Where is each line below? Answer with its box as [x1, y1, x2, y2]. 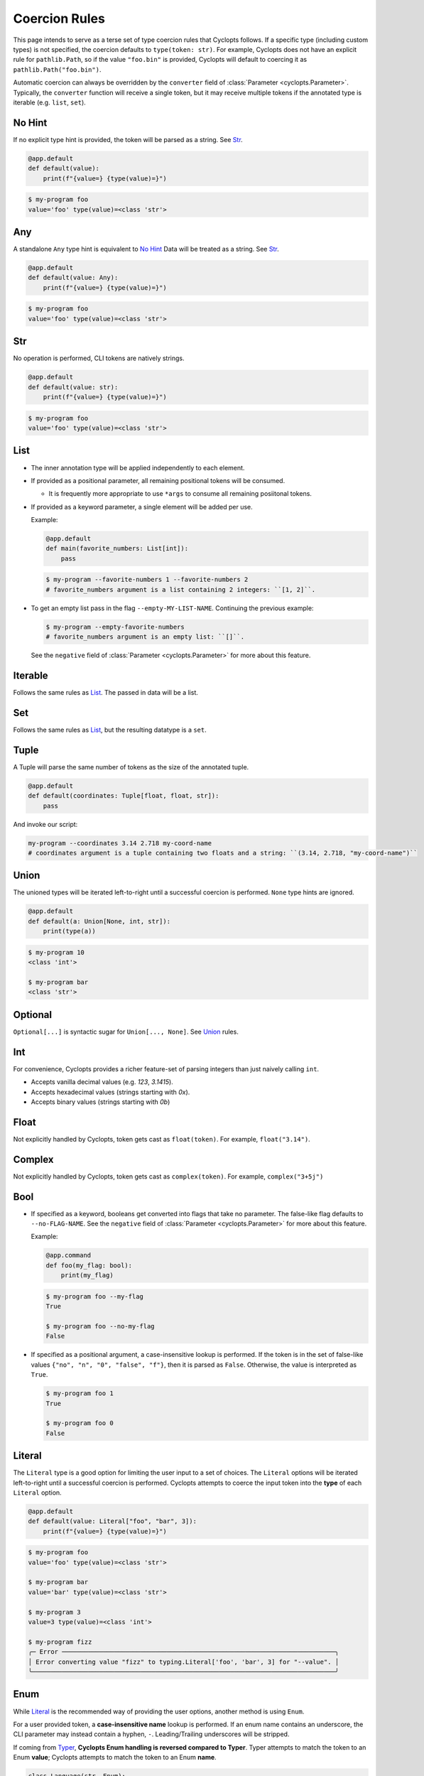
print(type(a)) [43, 927, 96, 936]
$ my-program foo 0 [45, 1419, 114, 1427]
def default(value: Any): [28, 274, 119, 282]
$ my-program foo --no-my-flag [45, 1322, 156, 1330]
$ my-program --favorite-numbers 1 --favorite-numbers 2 [45, 575, 249, 584]
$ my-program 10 [28, 948, 85, 956]
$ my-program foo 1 [45, 1390, 114, 1397]
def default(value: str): [28, 383, 119, 391]
